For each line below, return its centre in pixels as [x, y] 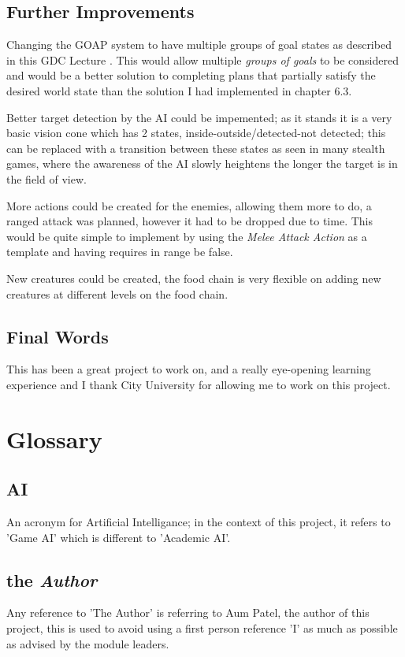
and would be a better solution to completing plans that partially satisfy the [191, 75]
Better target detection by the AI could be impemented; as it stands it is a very [199, 117]
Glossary [54, 438]
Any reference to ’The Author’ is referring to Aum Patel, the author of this [188, 612]
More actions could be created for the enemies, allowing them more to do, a [189, 205]
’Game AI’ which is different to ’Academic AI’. [119, 537]
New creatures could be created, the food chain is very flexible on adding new [194, 278]
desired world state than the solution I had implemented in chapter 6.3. [179, 90]
